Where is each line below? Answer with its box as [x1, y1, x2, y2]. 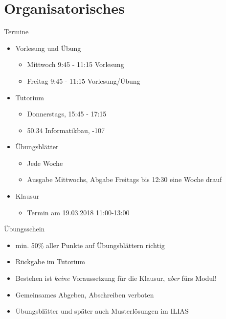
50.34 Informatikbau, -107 [27, 125, 105, 135]
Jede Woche [27, 158, 63, 168]
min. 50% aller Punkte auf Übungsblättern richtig [15, 240, 165, 250]
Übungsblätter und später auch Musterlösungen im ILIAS [15, 306, 189, 316]
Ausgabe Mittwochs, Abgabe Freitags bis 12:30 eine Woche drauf [27, 174, 222, 184]
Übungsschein [4, 224, 45, 234]
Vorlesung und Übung [15, 43, 81, 53]
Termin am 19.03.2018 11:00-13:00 [27, 207, 130, 217]
